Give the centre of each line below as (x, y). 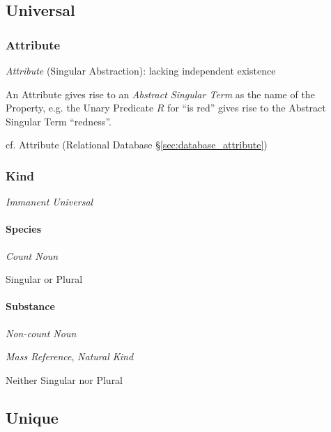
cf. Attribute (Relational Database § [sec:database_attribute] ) (137, 145)
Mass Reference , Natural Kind (70, 356)
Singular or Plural (44, 279)
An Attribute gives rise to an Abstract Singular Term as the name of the (160, 94)
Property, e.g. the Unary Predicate (80, 108)
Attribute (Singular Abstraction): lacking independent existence (141, 70)
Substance (30, 306)
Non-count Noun (41, 333)
